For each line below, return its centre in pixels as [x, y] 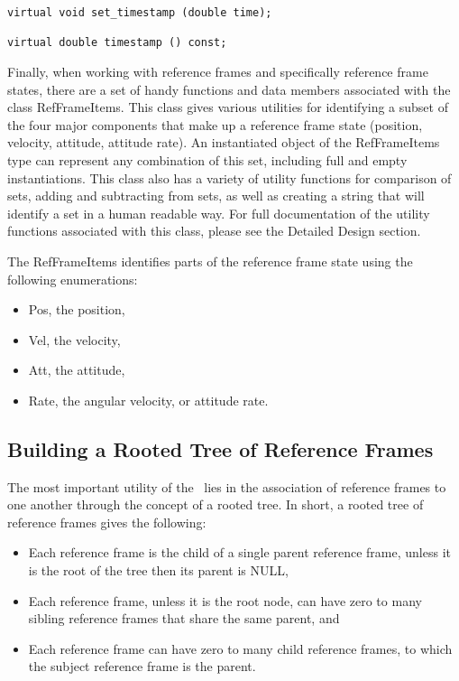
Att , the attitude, [77, 370]
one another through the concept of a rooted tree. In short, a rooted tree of [216, 504]
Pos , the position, [77, 309]
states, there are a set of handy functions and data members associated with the [229, 89]
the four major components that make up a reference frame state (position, [215, 124]
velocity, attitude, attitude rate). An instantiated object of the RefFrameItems [224, 142]
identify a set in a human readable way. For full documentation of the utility [219, 213]
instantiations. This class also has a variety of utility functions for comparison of [229, 177]
